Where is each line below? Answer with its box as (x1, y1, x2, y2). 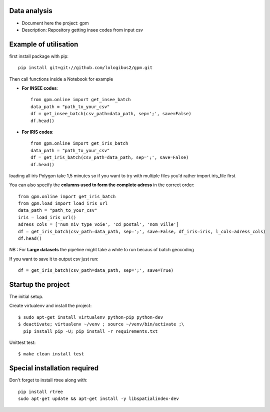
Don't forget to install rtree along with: (9, 377, 87, 383)
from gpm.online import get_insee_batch (30, 97, 131, 103)
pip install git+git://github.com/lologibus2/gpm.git (18, 65, 152, 71)
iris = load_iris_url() (18, 214, 76, 220)
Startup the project (9, 280, 70, 289)
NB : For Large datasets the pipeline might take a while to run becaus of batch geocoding (9, 247, 194, 253)
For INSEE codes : (21, 85, 58, 91)
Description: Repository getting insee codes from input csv (21, 27, 143, 33)
